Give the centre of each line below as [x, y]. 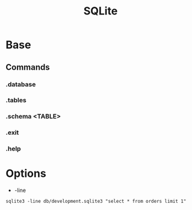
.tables [16, 100]
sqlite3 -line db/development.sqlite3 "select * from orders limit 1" [96, 202]
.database [21, 84]
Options [26, 174]
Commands [28, 67]
